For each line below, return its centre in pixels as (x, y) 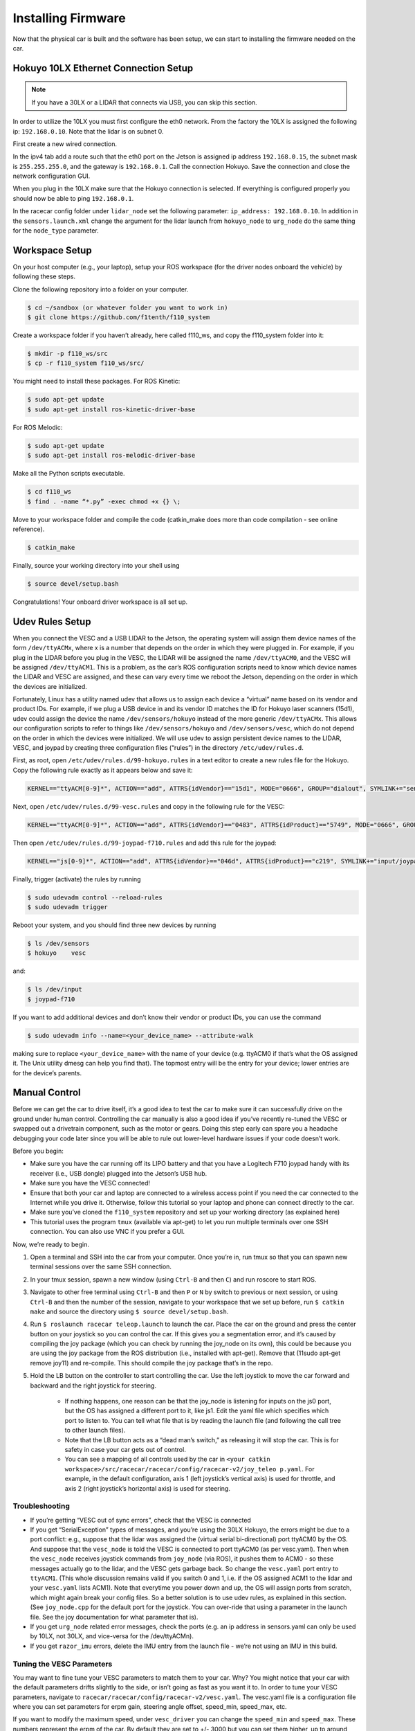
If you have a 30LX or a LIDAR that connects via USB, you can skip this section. (144, 102)
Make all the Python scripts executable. (69, 474)
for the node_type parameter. (56, 231)
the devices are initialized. (50, 686)
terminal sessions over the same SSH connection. (101, 1266)
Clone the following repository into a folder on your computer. (101, 289)
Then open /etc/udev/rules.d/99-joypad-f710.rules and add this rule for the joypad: (145, 843)
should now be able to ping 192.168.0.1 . (73, 198)
